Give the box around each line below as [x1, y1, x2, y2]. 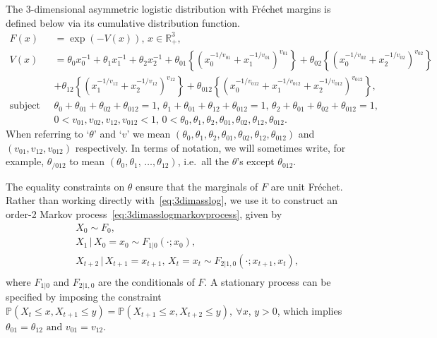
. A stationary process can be [204, 274, 331, 289]
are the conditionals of [98, 274, 195, 289]
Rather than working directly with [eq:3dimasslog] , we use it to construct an [6, 193, 338, 207]
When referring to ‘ [6, 126, 90, 141]
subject [9, 101, 40, 111]
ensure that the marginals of [136, 179, 258, 193]
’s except [237, 154, 275, 169]
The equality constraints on [6, 179, 125, 193]
